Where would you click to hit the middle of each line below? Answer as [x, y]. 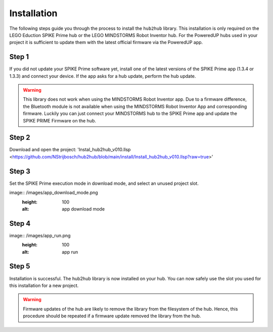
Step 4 [20, 223]
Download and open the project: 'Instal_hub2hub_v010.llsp [70, 150]
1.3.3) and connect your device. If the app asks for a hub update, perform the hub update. [103, 76]
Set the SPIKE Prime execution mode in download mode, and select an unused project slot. [104, 183]
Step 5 [20, 266]
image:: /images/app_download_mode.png [54, 193]
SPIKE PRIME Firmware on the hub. [59, 120]
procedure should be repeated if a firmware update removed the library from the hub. [112, 316]
